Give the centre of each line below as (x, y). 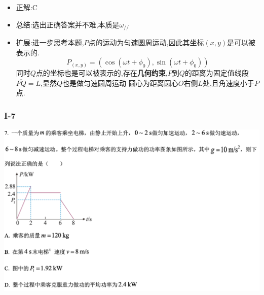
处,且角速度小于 (228, 83)
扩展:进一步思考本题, (50, 42)
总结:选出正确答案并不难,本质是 (68, 24)
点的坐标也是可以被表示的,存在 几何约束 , (102, 73)
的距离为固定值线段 (217, 73)
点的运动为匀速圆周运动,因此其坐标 (146, 42)
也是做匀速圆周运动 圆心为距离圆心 (120, 83)
